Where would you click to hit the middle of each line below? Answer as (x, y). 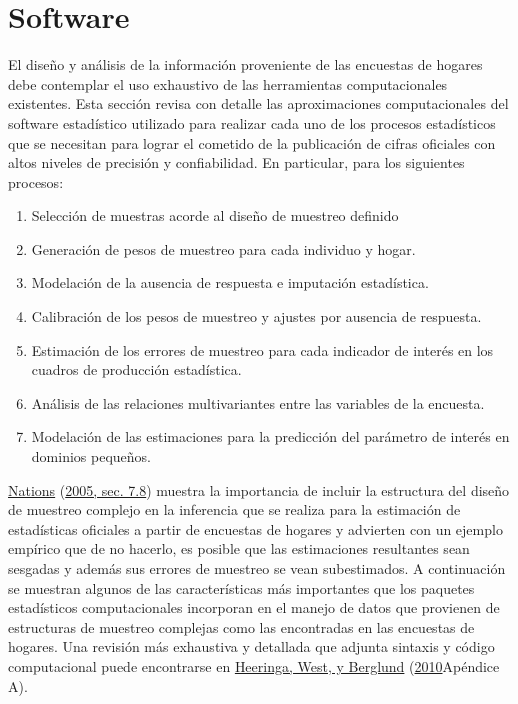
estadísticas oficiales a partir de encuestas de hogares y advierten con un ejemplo (255, 528)
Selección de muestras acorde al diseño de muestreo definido (215, 215)
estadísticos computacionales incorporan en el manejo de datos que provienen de (254, 607)
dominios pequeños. (91, 456)
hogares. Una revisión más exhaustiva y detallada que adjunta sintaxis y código (251, 646)
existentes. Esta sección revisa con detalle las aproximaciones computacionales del (258, 103)
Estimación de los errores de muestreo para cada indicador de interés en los (262, 349)
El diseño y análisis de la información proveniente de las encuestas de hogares (245, 64)
